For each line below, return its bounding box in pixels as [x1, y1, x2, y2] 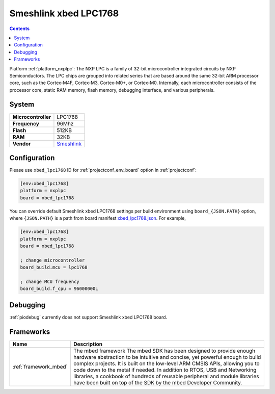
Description [73, 340, 103, 348]
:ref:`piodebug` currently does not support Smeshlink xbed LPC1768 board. [9, 314, 168, 320]
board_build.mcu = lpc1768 [20, 265, 88, 270]
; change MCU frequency [20, 278, 80, 284]
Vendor [12, 140, 31, 147]
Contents [9, 25, 30, 32]
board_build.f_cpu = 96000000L [20, 286, 99, 292]
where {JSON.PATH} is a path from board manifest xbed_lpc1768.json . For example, [9, 215, 186, 221]
